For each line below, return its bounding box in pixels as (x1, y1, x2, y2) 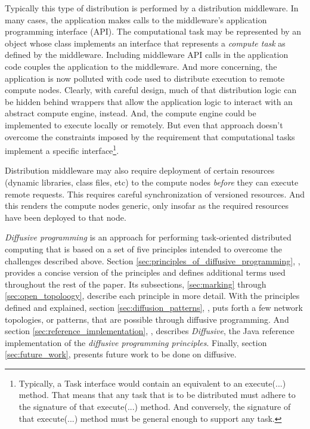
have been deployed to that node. (5, 211, 126, 223)
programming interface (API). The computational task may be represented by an (5, 25, 302, 38)
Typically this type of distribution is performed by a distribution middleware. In (5, 2, 299, 14)
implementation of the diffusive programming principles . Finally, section (5, 336, 267, 348)
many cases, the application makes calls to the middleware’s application (5, 13, 267, 26)
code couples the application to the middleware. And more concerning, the (5, 60, 277, 72)
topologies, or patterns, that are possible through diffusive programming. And (5, 313, 289, 325)
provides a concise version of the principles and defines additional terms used (5, 266, 286, 279)
